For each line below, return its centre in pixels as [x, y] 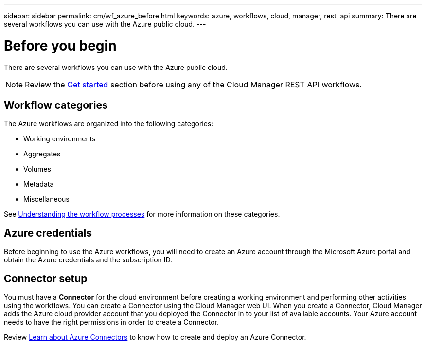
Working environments [60, 139]
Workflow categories [56, 105]
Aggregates [42, 154]
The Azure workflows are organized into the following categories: [109, 124]
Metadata [39, 184]
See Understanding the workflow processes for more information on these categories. [142, 214]
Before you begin [60, 45]
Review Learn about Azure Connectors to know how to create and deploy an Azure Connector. [155, 337]
